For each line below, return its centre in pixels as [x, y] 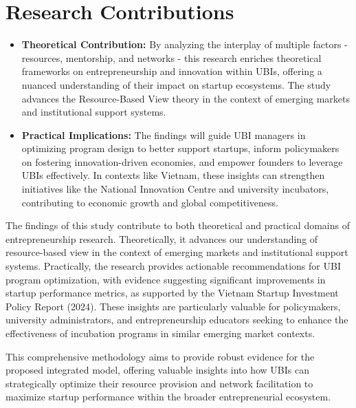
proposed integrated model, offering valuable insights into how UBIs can [158, 370]
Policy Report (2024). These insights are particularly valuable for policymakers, [173, 306]
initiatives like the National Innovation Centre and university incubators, [175, 189]
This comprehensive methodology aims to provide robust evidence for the [160, 356]
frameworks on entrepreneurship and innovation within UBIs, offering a [172, 71]
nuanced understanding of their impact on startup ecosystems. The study [176, 84]
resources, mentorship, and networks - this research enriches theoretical [171, 57]
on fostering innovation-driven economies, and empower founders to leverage [182, 161]
